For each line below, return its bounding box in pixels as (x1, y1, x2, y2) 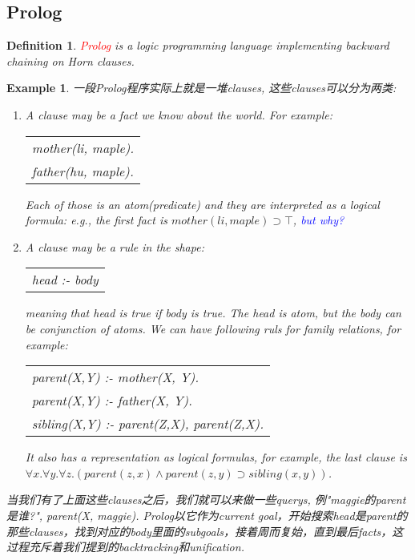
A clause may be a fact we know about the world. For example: (25, 106, 332, 123)
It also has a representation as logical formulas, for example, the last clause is (25, 449, 407, 465)
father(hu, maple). (31, 161, 134, 180)
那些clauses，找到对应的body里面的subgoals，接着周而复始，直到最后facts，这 (6, 522, 404, 539)
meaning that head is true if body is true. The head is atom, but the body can (25, 304, 401, 321)
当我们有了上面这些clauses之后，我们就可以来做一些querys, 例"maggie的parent (6, 491, 406, 508)
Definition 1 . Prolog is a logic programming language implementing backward (6, 37, 389, 54)
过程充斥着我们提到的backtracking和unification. (6, 538, 244, 555)
